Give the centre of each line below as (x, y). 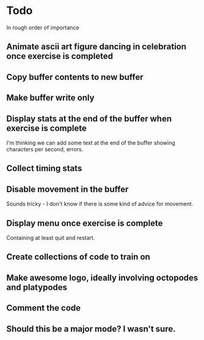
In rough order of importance (43, 27)
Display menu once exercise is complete (85, 223)
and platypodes (37, 287)
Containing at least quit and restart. (51, 237)
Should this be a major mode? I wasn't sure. (91, 329)
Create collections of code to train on (78, 257)
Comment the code (44, 308)
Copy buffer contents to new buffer (75, 77)
